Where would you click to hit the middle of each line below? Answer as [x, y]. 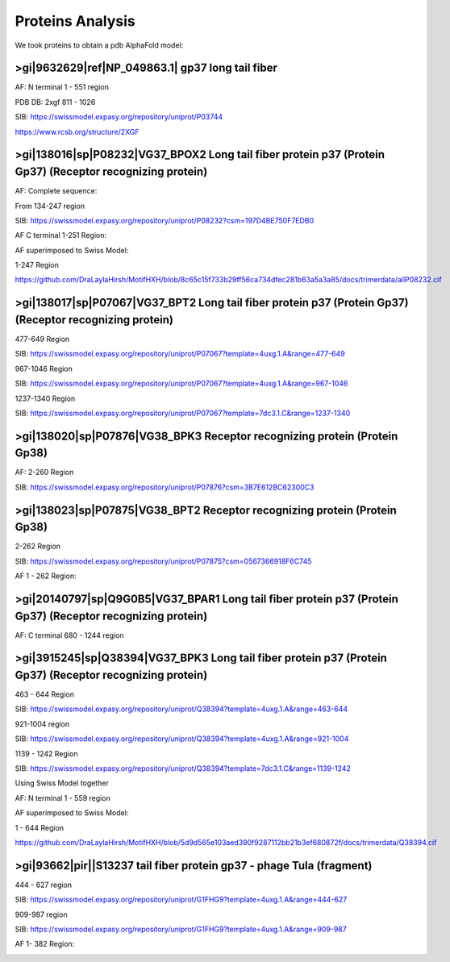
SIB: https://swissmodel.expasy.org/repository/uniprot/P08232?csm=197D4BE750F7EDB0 [165, 220]
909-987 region [41, 914]
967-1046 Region [44, 369]
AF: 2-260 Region [44, 473]
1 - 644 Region [40, 827]
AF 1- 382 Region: [45, 944]
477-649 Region [42, 339]
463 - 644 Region [45, 694]
